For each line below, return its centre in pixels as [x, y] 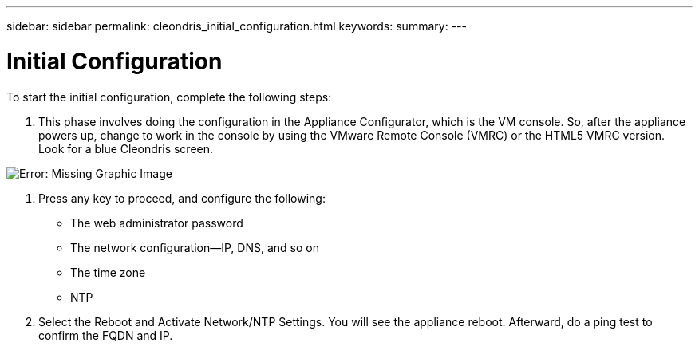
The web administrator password [157, 223]
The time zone [108, 272]
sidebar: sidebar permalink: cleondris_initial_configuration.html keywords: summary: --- [237, 26]
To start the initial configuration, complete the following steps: [169, 97]
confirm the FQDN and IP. [106, 335]
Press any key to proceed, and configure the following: [182, 198]
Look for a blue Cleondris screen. [126, 148]
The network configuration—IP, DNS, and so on [195, 247]
